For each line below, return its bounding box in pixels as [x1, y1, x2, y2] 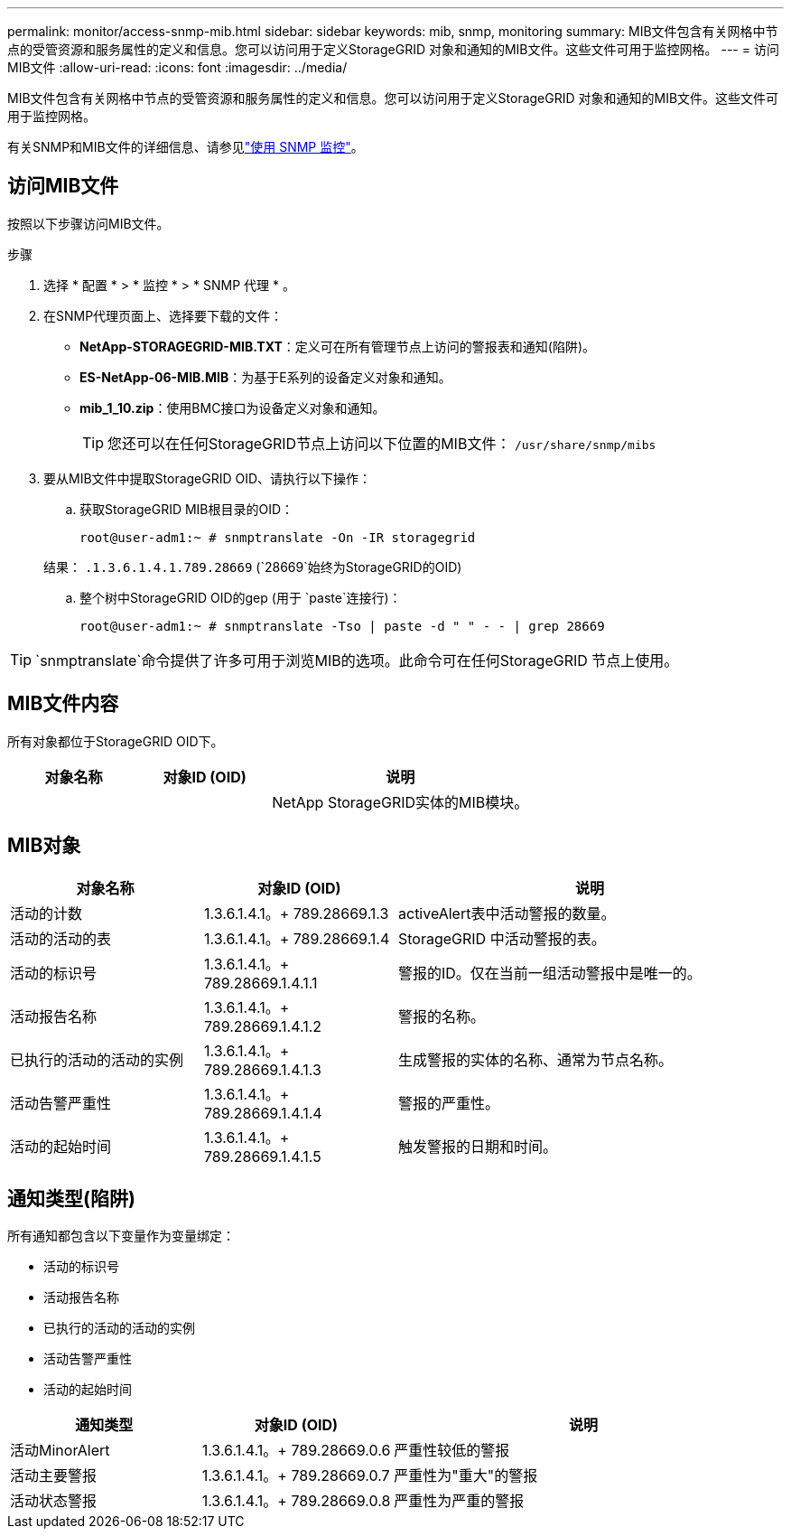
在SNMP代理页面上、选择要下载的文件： [43, 307, 284, 323]
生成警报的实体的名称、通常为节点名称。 [398, 1050, 674, 1069]
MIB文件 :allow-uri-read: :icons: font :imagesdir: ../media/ [7, 60, 348, 75]
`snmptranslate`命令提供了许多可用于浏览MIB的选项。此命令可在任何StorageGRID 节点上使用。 [35, 651, 679, 670]
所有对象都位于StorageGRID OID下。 [7, 733, 224, 749]
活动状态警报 [10, 1492, 98, 1511]
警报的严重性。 [398, 1093, 500, 1112]
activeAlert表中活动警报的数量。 [398, 904, 616, 923]
